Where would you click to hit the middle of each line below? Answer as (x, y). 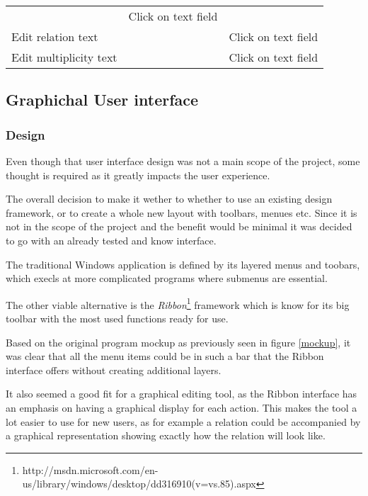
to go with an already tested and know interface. (111, 240)
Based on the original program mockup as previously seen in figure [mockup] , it (178, 342)
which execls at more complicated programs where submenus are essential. (167, 278)
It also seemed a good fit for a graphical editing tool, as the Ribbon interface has (182, 394)
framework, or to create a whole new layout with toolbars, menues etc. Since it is (182, 212)
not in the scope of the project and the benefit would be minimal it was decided (179, 226)
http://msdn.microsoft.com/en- (90, 469)
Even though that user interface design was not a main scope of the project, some (183, 161)
